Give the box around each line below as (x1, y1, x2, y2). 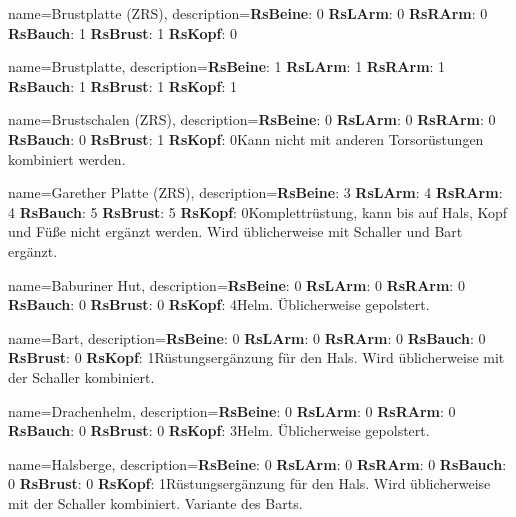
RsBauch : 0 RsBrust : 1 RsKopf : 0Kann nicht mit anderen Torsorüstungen (8, 128, 484, 149)
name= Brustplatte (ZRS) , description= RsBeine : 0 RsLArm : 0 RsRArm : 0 (8, 3, 488, 23)
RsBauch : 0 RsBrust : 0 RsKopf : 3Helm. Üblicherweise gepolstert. (8, 420, 430, 441)
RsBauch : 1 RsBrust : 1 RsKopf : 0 (8, 22, 237, 43)
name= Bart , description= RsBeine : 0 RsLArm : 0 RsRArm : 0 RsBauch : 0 (8, 327, 486, 348)
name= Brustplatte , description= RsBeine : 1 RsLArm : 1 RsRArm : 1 (8, 56, 446, 77)
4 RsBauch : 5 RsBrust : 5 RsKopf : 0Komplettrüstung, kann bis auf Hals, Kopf (8, 201, 508, 222)
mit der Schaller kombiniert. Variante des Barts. (8, 492, 303, 513)
